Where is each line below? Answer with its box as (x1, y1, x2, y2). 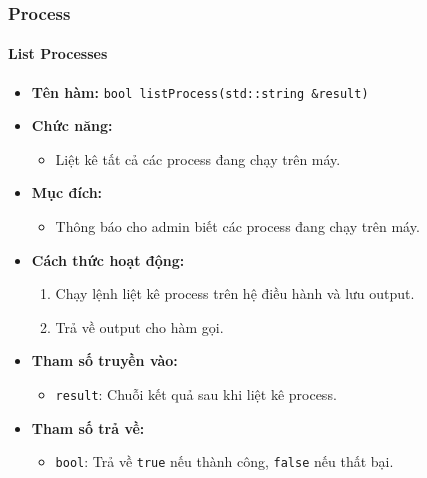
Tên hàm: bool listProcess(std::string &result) (31, 81, 369, 102)
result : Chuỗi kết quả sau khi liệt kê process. (55, 384, 337, 405)
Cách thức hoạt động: (31, 249, 185, 270)
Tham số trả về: (31, 417, 145, 438)
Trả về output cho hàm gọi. (55, 316, 224, 337)
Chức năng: (31, 115, 113, 136)
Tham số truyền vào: (31, 350, 178, 371)
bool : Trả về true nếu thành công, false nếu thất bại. (55, 451, 394, 472)
